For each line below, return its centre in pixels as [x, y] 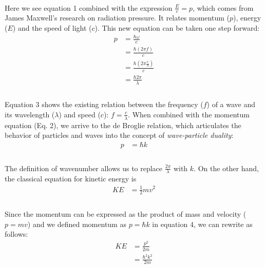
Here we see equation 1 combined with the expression [89, 7]
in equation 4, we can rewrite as [202, 224]
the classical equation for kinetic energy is [71, 179]
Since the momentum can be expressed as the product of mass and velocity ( [126, 214]
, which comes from [223, 7]
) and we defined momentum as [77, 224]
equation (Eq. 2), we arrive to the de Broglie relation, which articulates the [123, 125]
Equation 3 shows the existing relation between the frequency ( [104, 104]
